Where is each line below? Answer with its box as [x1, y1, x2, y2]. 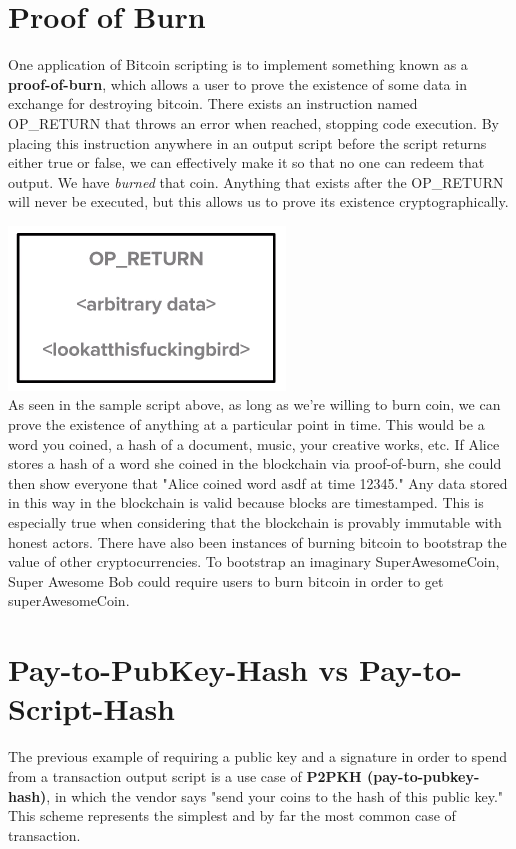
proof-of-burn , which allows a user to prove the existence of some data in [8, 73, 467, 94]
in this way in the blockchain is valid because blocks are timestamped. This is [8, 492, 484, 513]
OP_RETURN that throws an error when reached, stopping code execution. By [8, 112, 499, 133]
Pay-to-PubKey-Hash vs [8, 649, 349, 690]
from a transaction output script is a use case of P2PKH [8, 765, 362, 786]
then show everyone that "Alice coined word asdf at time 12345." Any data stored [8, 472, 508, 493]
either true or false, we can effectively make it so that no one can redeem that [8, 152, 485, 173]
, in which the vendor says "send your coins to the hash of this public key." [46, 785, 504, 806]
